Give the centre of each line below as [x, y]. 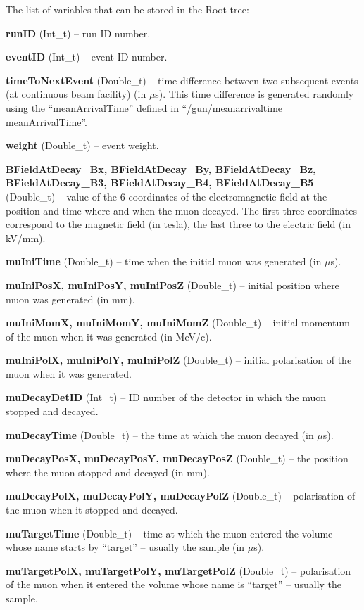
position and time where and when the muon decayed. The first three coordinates [181, 210]
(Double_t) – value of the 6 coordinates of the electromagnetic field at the [167, 196]
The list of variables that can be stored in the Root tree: [127, 9]
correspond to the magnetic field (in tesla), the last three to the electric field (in [178, 224]
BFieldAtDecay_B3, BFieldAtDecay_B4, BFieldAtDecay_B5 [160, 183]
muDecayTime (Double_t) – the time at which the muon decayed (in [160, 434]
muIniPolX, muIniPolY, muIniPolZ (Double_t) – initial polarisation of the [179, 360]
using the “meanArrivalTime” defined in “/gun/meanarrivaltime [144, 107]
